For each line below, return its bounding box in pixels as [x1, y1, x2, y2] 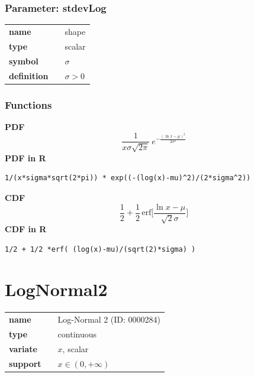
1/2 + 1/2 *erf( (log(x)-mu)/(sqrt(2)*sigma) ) [5, 245, 196, 253]
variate [9, 342, 37, 355]
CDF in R [5, 223, 47, 235]
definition [9, 69, 49, 82]
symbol [9, 54, 38, 67]
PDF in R [5, 151, 46, 164]
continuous [57, 328, 97, 340]
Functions [5, 97, 52, 112]
